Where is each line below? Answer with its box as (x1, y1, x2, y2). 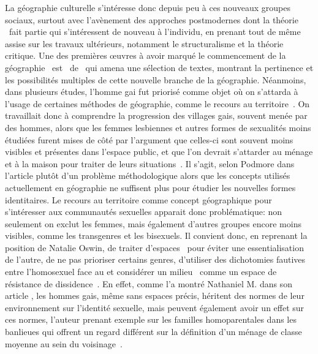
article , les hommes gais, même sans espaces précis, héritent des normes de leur (5, 289, 305, 302)
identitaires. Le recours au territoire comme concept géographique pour (5, 193, 272, 206)
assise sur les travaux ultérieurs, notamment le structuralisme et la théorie (5, 37, 284, 50)
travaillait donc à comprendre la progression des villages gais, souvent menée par (5, 109, 308, 122)
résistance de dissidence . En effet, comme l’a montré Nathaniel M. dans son (5, 277, 292, 290)
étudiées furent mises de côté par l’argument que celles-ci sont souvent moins (5, 133, 293, 146)
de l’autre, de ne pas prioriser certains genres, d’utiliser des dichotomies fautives (5, 253, 306, 266)
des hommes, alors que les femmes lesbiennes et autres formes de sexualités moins (5, 121, 311, 134)
